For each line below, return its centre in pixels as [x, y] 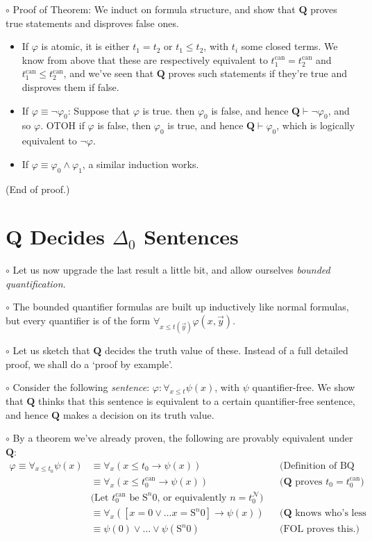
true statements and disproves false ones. [92, 23]
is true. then [169, 110]
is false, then [124, 125]
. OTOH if [62, 125]
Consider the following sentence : [81, 387]
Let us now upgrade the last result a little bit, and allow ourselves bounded [171, 270]
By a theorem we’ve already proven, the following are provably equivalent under [183, 438]
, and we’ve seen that [109, 73]
